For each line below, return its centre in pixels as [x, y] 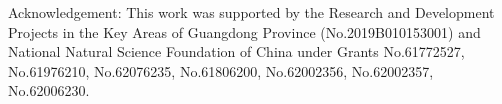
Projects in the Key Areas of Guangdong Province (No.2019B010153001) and [244, 31]
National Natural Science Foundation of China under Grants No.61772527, [236, 51]
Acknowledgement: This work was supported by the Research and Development [251, 12]
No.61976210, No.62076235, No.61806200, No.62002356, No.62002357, [221, 70]
